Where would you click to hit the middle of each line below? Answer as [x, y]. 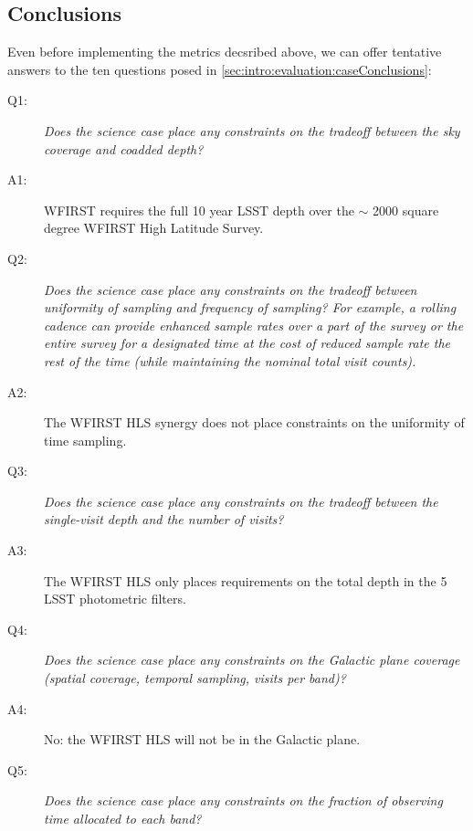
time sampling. [85, 440]
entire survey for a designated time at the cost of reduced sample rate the [247, 343]
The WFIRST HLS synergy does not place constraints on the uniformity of [254, 422]
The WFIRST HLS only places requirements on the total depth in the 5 [246, 580]
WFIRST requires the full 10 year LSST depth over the [199, 210]
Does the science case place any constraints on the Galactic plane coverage [252, 660]
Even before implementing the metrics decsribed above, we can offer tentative [225, 52]
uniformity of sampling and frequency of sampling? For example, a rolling [250, 307]
